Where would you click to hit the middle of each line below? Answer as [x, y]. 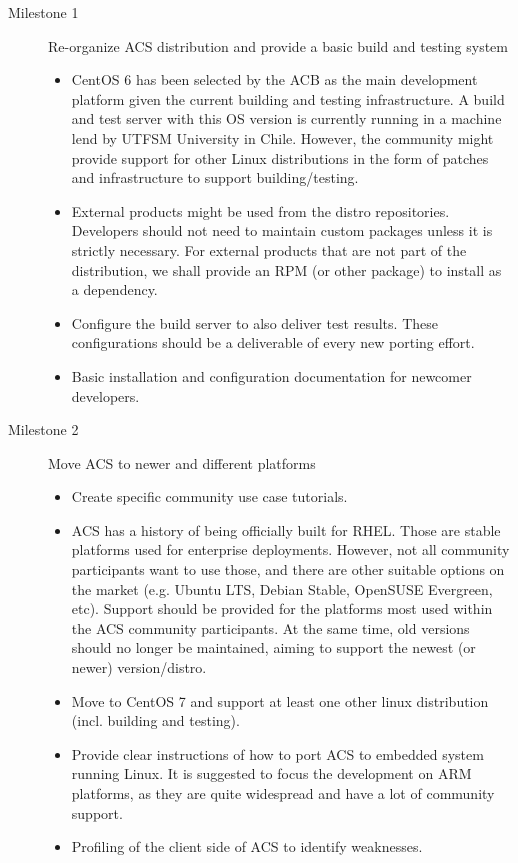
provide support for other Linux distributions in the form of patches [280, 157]
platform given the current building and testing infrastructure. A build [288, 98]
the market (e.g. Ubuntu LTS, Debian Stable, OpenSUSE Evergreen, [282, 588]
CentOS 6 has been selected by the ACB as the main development [274, 79]
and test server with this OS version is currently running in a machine [286, 118]
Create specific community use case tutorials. [209, 496]
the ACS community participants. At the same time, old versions [270, 627]
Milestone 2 [43, 429]
